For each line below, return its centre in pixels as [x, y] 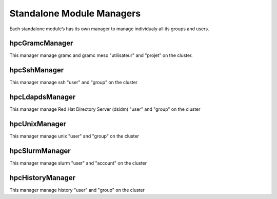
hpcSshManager [37, 70]
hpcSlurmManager [40, 151]
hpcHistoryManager [43, 178]
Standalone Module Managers [75, 13]
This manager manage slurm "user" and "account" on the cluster [78, 163]
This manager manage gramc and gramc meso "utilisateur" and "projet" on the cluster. [101, 55]
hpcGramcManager [41, 43]
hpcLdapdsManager [43, 97]
